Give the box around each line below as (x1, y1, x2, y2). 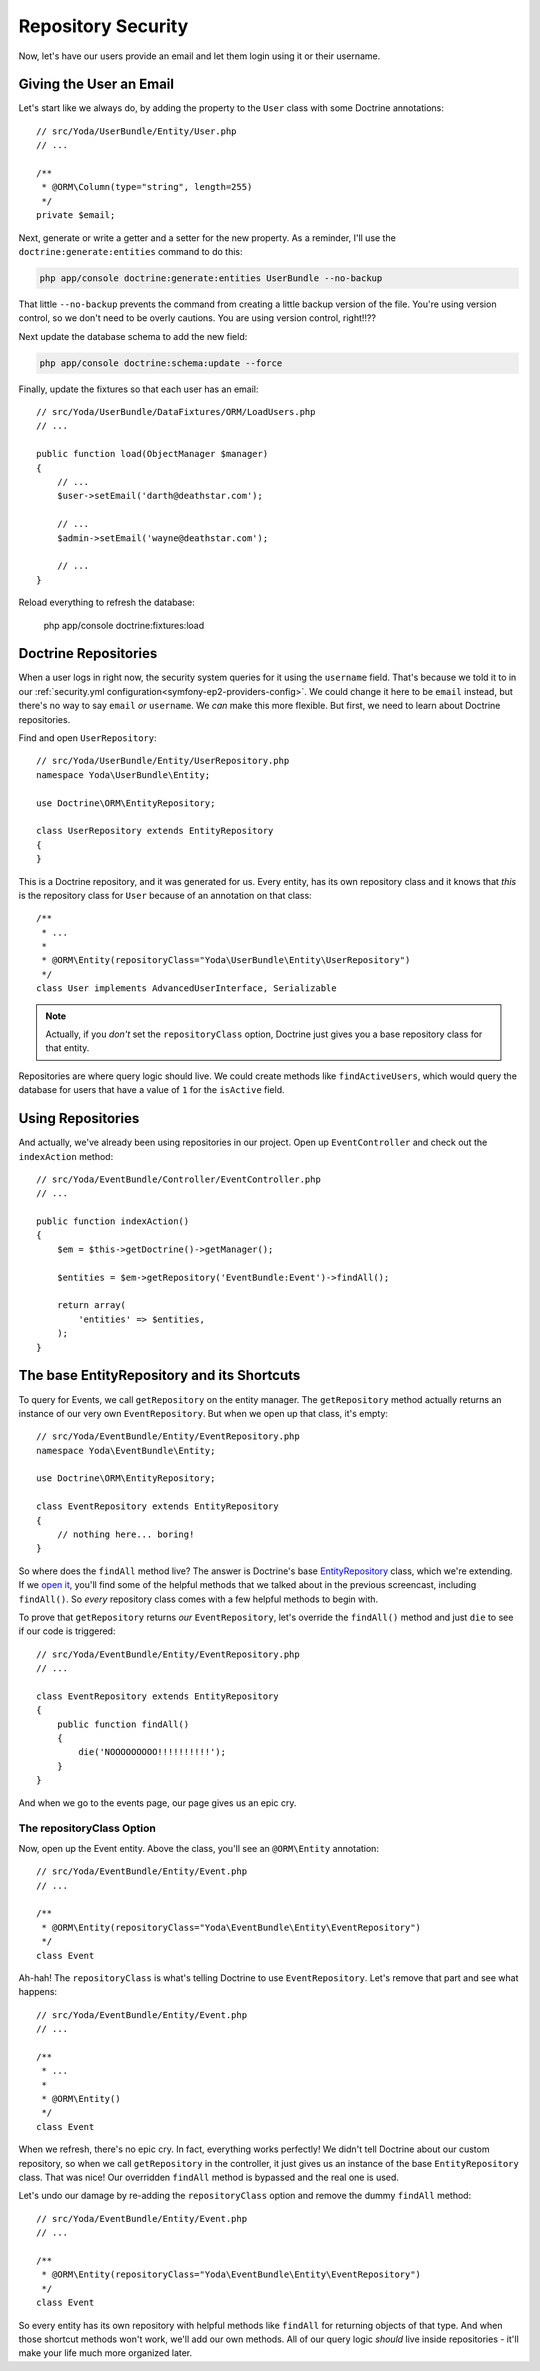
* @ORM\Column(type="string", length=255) (41, 181, 253, 193)
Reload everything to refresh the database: (18, 596, 195, 609)
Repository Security (18, 15, 189, 37)
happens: (18, 1986, 58, 1998)
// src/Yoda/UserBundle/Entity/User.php (36, 125, 237, 137)
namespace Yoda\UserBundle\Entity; (36, 769, 211, 780)
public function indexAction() (36, 1216, 190, 1227)
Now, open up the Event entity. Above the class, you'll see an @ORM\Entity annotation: (18, 1842, 380, 1854)
